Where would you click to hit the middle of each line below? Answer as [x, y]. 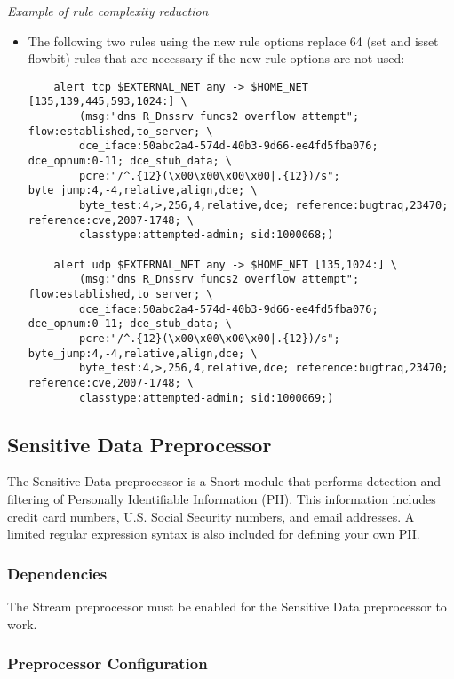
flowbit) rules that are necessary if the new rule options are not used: [216, 58]
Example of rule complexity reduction [108, 11]
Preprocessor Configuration [108, 663]
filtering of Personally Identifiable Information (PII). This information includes [222, 499]
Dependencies [57, 573]
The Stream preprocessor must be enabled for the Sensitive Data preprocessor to [227, 607]
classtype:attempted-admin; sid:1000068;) [207, 235]
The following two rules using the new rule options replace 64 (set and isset [233, 40]
